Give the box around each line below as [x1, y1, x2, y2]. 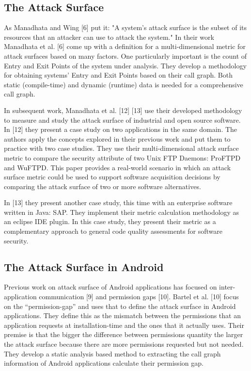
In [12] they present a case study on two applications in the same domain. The [4, 124, 237, 134]
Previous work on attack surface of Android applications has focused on [4, 282, 217, 292]
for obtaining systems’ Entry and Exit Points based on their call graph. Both [4, 70, 233, 80]
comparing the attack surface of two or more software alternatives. [4, 181, 201, 191]
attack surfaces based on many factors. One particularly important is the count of [4, 50, 247, 61]
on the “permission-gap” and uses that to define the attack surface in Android [4, 301, 236, 311]
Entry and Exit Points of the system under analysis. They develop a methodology [4, 60, 247, 70]
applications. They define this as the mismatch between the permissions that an [4, 310, 241, 321]
